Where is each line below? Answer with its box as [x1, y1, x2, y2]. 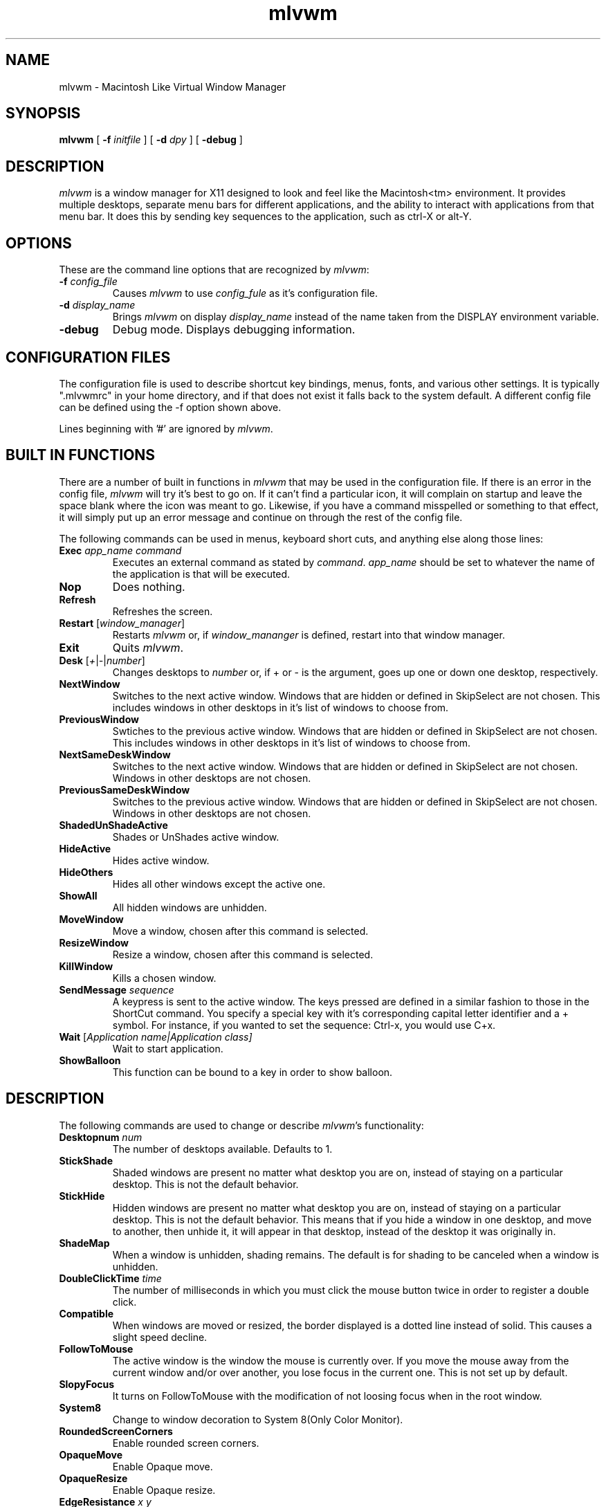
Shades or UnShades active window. [112, 830, 279, 843]
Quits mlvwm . [112, 640, 184, 655]
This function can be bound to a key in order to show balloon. [112, 1066, 393, 1078]
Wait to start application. [112, 1042, 223, 1054]
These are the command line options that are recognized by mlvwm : [59, 264, 369, 276]
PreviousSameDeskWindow [59, 783, 190, 796]
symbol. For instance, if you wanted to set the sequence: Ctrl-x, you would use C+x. [112, 1019, 496, 1031]
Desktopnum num [59, 1131, 143, 1143]
